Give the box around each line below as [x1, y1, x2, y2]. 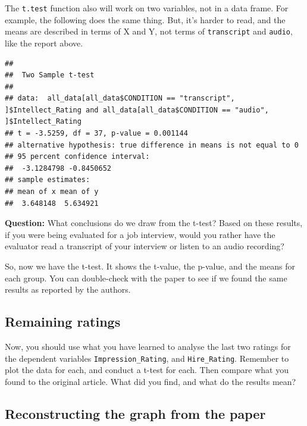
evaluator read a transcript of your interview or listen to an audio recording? [5, 240, 284, 252]
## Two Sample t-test [5, 71, 95, 80]
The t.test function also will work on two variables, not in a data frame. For [5, 2, 289, 14]
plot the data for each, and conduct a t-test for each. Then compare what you [5, 364, 289, 376]
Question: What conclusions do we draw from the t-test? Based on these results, [5, 217, 303, 229]
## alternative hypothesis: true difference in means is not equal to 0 [5, 140, 299, 149]
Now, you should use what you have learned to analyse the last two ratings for [5, 340, 291, 352]
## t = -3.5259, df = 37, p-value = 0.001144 [5, 129, 188, 138]
